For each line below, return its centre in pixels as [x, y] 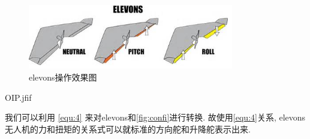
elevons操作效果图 [63, 77]
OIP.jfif [18, 97]
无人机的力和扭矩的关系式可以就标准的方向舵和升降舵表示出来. [128, 129]
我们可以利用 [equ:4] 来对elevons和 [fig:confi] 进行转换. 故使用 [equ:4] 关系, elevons [155, 117]
